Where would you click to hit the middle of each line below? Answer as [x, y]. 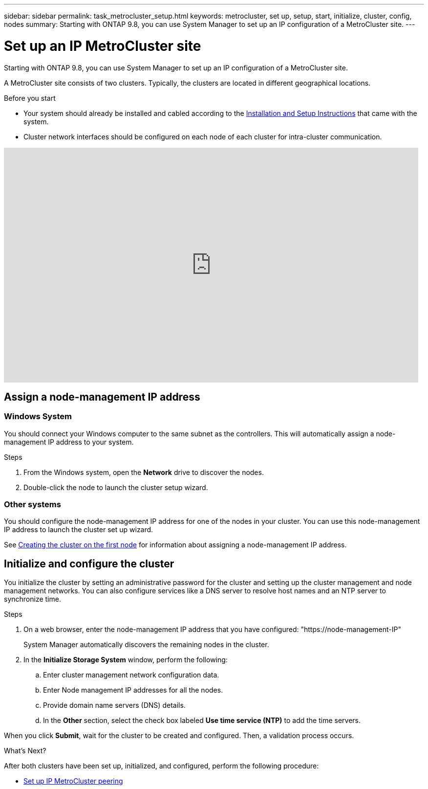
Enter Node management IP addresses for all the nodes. [133, 690]
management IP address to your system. [69, 442]
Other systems [32, 505]
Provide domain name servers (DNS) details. [114, 705]
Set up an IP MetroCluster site [103, 46]
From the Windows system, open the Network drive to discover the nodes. [144, 472]
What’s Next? [25, 751]
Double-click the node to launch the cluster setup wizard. [116, 487]
